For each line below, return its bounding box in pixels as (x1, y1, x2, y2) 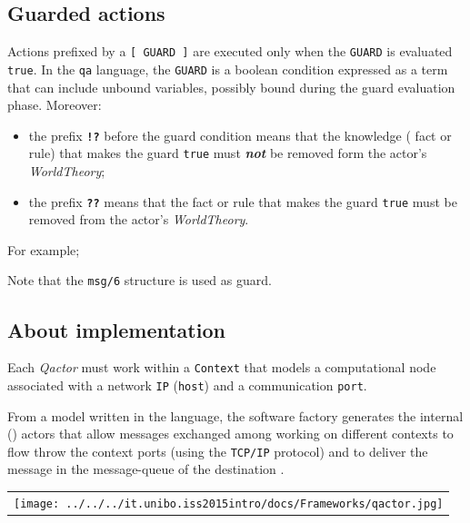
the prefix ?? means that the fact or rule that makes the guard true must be (28, 192, 457, 211)
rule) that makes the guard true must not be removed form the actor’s (28, 143, 427, 163)
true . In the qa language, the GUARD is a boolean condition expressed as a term (7, 59, 448, 78)
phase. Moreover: (7, 95, 102, 114)
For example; (7, 240, 80, 259)
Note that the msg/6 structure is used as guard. (7, 271, 272, 290)
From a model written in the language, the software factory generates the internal (7, 406, 464, 425)
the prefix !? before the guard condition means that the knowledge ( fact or (28, 125, 452, 144)
